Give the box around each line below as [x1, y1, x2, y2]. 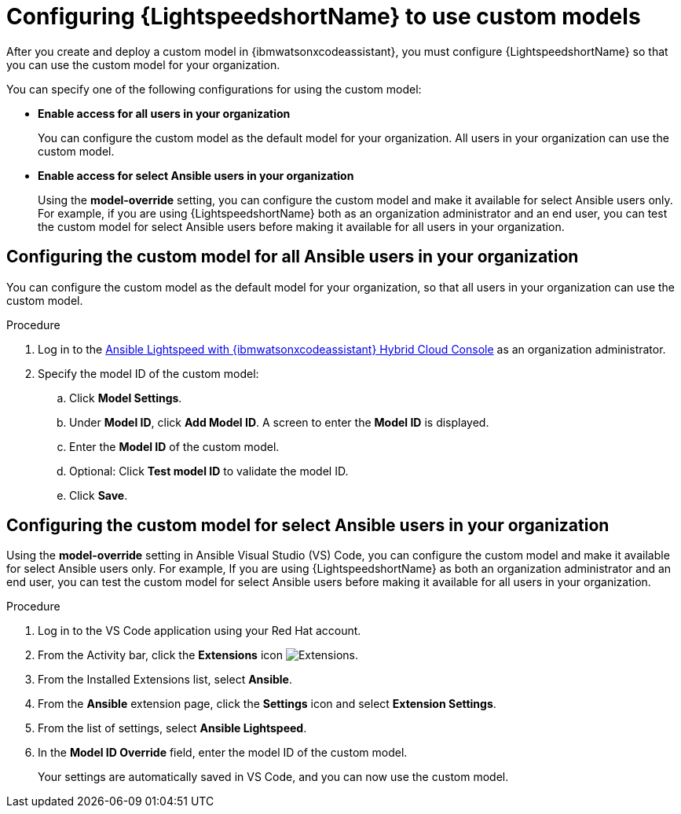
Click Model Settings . [69, 390, 182, 405]
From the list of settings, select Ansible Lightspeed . [38, 721, 307, 735]
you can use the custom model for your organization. [6, 57, 280, 71]
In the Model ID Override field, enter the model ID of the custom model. [38, 746, 408, 760]
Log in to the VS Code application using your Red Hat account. [38, 624, 361, 638]
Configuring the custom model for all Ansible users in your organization [6, 247, 579, 267]
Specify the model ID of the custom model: [38, 366, 259, 380]
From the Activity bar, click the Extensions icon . [38, 648, 358, 662]
